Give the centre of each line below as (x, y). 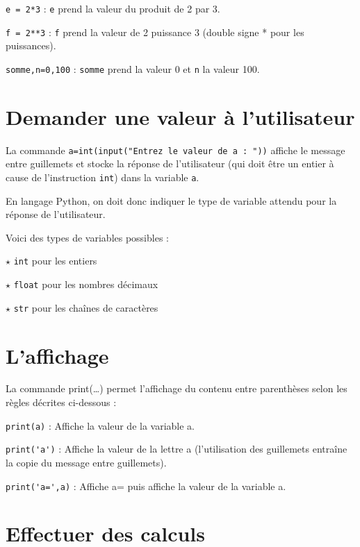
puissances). (31, 45)
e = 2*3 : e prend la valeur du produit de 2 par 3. (113, 8)
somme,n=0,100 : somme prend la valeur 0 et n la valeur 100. (133, 68)
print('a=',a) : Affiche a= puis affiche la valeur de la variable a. (146, 486)
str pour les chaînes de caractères (86, 307)
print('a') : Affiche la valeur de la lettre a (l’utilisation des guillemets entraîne (177, 449)
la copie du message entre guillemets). (86, 462)
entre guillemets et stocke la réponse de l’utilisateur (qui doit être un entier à (170, 163)
